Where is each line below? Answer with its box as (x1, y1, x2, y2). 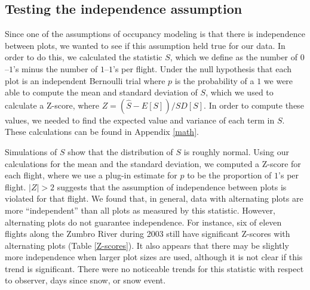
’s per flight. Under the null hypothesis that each (113, 62, 292, 75)
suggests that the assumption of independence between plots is (57, 180, 287, 193)
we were (263, 74, 293, 87)
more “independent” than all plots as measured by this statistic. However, (5, 203, 275, 216)
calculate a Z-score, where (5, 98, 100, 111)
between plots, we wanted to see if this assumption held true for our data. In (5, 39, 286, 51)
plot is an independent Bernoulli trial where (5, 74, 165, 87)
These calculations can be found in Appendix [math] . (5, 125, 199, 138)
